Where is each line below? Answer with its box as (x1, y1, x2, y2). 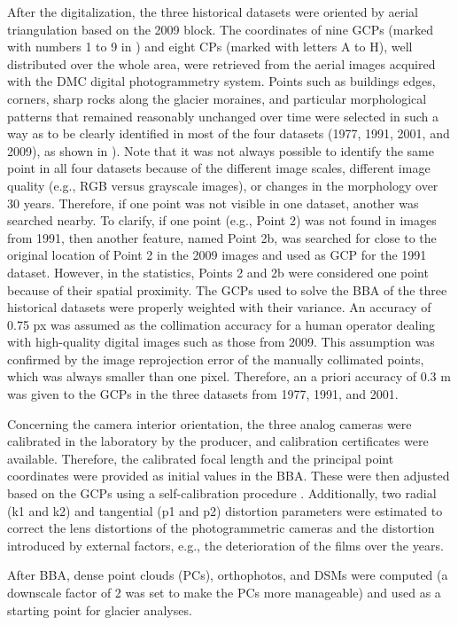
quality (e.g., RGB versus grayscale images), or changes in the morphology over (7, 176, 439, 194)
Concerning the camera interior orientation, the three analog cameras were (7, 414, 412, 433)
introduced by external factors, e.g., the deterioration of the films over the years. (7, 535, 444, 554)
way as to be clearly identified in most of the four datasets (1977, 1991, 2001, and (7, 124, 450, 143)
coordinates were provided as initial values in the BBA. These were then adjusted (7, 466, 450, 485)
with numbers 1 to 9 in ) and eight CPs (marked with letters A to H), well (7, 37, 413, 56)
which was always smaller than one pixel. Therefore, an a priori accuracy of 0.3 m (7, 367, 451, 386)
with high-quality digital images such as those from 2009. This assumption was (7, 332, 435, 351)
